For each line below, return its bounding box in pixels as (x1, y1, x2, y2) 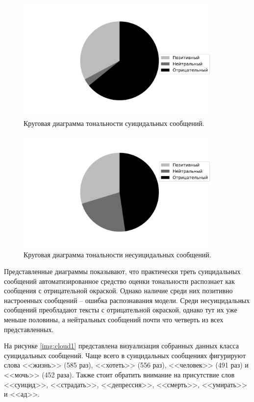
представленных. (4, 324, 54, 334)
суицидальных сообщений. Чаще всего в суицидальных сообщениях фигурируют (4, 350, 246, 360)
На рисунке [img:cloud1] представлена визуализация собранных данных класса (4, 340, 239, 351)
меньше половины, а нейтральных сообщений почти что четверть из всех (4, 314, 224, 324)
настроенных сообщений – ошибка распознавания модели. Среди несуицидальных (4, 295, 250, 305)
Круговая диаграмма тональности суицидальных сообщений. (24, 118, 204, 128)
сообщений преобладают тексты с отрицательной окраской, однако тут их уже (4, 305, 237, 315)
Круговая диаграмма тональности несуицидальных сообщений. (24, 249, 211, 260)
